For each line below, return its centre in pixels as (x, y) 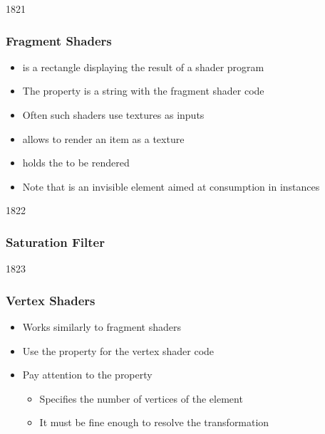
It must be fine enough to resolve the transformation (154, 422)
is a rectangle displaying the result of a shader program (143, 67)
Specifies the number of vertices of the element (141, 398)
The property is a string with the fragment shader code (143, 91)
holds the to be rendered (76, 163)
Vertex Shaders (51, 300)
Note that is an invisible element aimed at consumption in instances (171, 186)
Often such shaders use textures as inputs (113, 115)
